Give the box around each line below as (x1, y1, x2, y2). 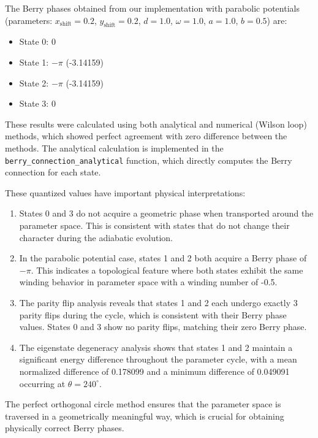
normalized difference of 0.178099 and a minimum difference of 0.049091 (19, 364, 290, 377)
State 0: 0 (19, 35, 56, 48)
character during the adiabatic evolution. (19, 231, 173, 244)
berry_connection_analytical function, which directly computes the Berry (5, 153, 292, 166)
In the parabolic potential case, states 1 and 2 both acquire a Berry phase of (19, 252, 307, 264)
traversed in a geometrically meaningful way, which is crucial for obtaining (5, 409, 284, 422)
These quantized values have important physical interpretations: (5, 186, 246, 199)
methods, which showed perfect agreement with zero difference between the (5, 129, 287, 142)
